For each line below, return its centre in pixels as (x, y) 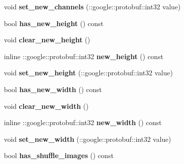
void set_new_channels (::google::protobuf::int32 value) (92, 6)
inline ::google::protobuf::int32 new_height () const (84, 56)
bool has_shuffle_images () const (59, 155)
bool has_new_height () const (54, 23)
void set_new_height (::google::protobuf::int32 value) (89, 73)
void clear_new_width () (46, 106)
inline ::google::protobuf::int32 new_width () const (83, 122)
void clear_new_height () (47, 40)
